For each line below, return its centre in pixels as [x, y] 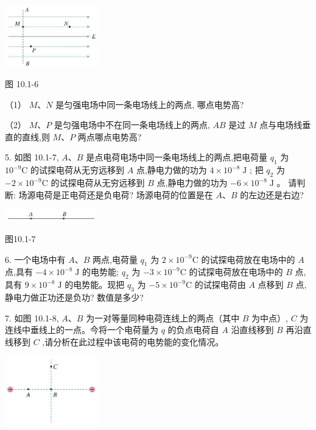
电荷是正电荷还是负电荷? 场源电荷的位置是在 [124, 194]
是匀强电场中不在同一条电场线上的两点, [132, 125]
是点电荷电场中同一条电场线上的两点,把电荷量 [177, 157]
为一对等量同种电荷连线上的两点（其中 [163, 317]
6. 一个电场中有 [35, 259]
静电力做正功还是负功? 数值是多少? [74, 297]
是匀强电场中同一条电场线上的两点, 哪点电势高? [150, 104]
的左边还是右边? [272, 194]
